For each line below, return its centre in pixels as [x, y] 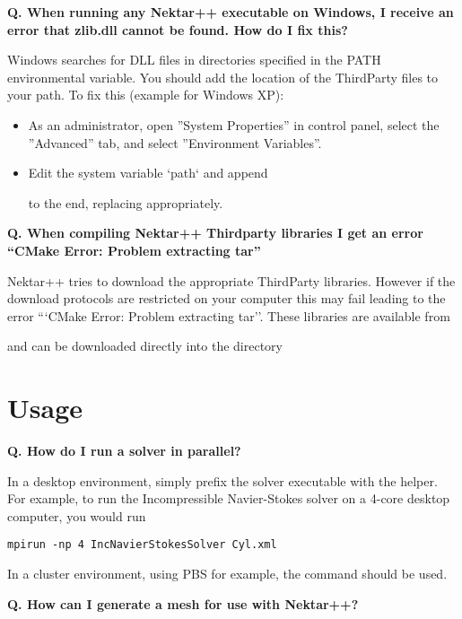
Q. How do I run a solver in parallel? [124, 451]
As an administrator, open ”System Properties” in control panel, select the [234, 124]
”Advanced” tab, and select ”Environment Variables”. [175, 142]
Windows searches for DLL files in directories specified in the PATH [194, 60]
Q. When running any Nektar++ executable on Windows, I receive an [231, 12]
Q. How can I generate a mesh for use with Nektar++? [183, 603]
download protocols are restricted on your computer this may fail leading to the [227, 298]
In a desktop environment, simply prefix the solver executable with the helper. [222, 480]
